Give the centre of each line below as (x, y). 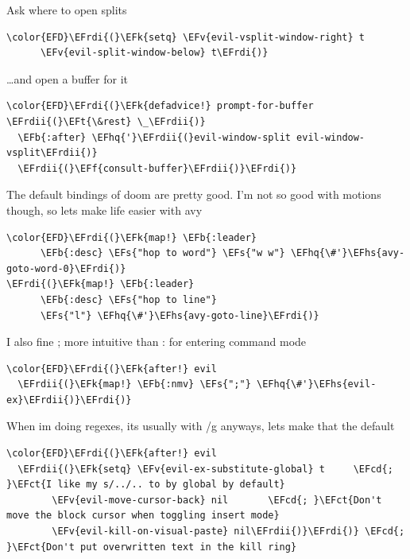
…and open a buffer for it (67, 78)
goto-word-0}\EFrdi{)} (66, 268)
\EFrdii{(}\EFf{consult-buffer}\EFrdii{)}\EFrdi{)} (157, 168)
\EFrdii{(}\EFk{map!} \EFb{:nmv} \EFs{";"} (134, 384)
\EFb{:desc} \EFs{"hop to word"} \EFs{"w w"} (162, 253)
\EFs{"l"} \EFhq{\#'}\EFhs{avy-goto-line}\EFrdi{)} (180, 315)
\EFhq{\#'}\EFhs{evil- (316, 384)
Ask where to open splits (67, 10)
